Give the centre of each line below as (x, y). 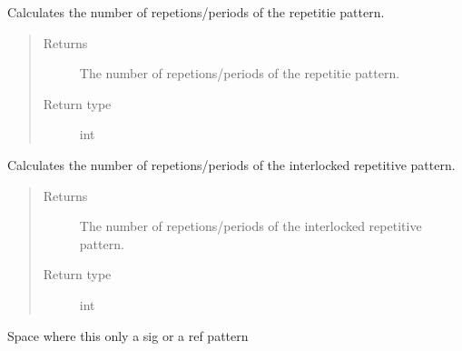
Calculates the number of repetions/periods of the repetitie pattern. (196, 12)
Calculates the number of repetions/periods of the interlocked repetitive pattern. (231, 164)
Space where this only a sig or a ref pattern (128, 335)
